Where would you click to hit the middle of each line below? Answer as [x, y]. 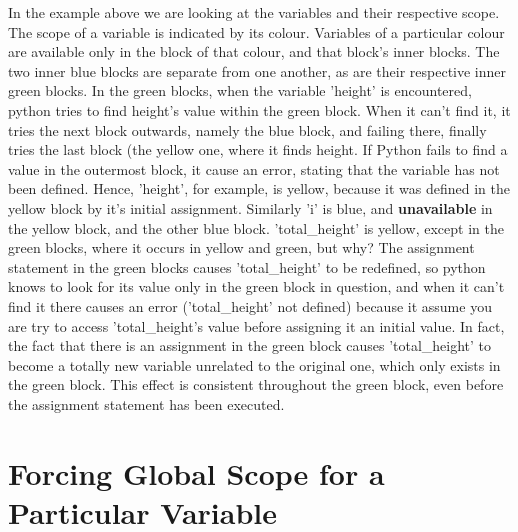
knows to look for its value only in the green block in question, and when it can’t [256, 286]
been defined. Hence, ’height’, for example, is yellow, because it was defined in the [259, 188]
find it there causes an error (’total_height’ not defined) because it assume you [250, 305]
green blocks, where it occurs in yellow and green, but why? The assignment [241, 247]
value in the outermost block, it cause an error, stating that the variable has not [254, 168]
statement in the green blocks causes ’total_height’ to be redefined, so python [247, 266]
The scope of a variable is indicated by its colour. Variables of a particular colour [256, 31]
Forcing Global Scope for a [196, 472]
